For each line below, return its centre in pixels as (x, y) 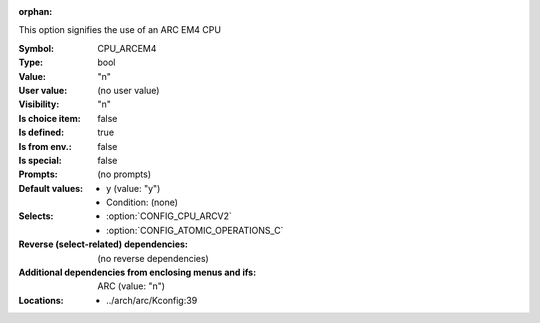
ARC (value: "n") (131, 286)
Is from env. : (45, 146)
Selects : (36, 216)
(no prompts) (124, 174)
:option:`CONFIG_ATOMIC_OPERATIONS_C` (195, 230)
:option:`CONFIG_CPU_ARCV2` (169, 216)
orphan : (35, 11)
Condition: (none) (142, 202)
